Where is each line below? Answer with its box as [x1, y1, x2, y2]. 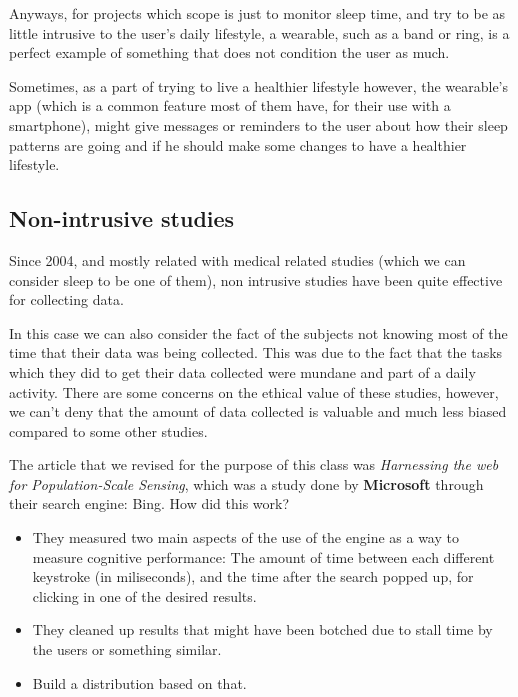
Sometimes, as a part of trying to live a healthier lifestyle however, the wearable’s [9, 75, 509, 96]
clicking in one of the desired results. [32, 585, 257, 606]
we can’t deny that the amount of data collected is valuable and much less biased [9, 401, 507, 422]
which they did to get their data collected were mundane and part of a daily [9, 361, 476, 382]
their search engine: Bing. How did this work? [9, 493, 290, 514]
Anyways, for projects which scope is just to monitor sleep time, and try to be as [9, 3, 506, 23]
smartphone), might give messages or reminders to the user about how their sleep [9, 114, 508, 135]
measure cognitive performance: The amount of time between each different [32, 546, 495, 567]
